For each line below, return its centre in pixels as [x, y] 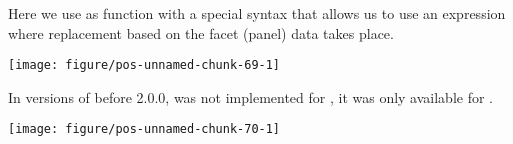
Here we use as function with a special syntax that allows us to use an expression [257, 13]
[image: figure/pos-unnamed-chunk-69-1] [144, 65]
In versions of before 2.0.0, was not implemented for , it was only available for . [251, 96]
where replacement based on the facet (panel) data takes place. [201, 32]
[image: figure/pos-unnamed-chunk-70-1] [144, 129]
